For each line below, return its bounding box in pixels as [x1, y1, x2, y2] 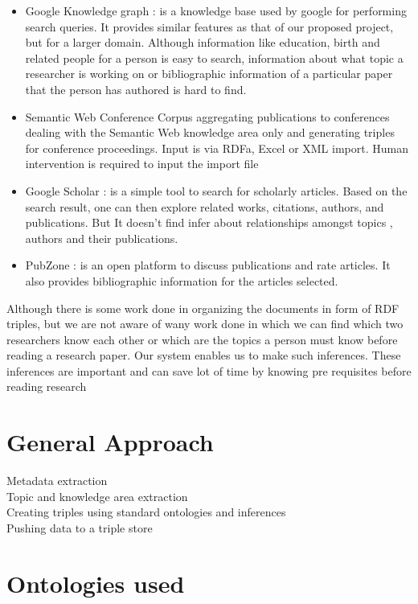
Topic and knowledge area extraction [6, 487, 188, 504]
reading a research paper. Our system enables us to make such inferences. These [6, 347, 401, 364]
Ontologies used [6, 566, 185, 599]
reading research [6, 378, 87, 395]
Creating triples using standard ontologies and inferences [6, 503, 286, 520]
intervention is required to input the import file [25, 155, 259, 172]
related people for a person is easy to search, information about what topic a [25, 49, 404, 66]
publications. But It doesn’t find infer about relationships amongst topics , [25, 214, 393, 231]
